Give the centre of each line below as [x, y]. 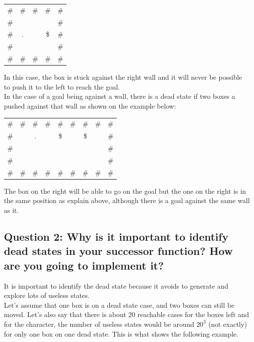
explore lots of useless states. [47, 295]
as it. [11, 210]
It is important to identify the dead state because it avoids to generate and [116, 285]
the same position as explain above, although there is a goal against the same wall [127, 200]
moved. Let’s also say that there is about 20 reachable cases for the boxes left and [127, 314]
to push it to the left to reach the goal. [62, 86]
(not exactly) [228, 324]
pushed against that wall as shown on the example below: [90, 106]
